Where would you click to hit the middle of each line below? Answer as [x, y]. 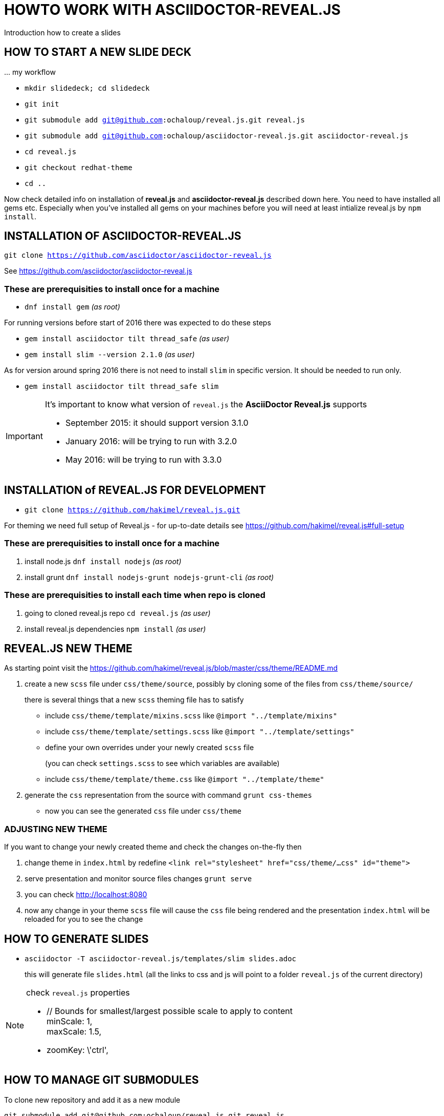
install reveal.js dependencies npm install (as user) [115, 629]
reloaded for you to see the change [84, 919]
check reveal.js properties [78, 992]
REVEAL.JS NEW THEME [68, 648]
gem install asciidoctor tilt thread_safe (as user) [127, 339]
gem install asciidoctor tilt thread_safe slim [122, 387]
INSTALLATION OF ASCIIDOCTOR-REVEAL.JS [123, 236]
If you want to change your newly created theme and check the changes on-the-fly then [153, 847]
